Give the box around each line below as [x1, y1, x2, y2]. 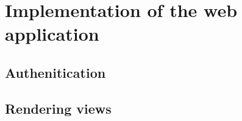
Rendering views [5, 99, 112, 117]
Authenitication [5, 63, 106, 81]
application [5, 21, 99, 46]
